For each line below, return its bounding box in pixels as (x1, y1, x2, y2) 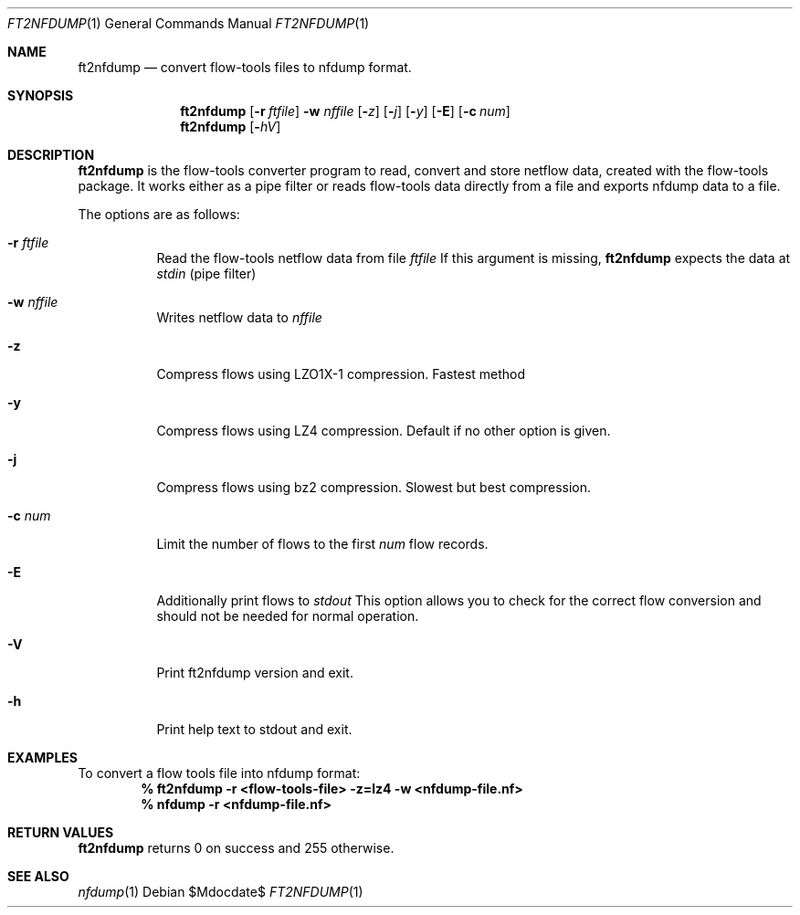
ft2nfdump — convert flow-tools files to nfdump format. (78, 59, 412, 75)
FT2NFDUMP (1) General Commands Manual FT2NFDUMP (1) (7, 16, 370, 31)
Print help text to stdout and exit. (156, 721, 353, 737)
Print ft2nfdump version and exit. (156, 665, 353, 680)
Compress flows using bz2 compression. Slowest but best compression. (156, 479, 592, 495)
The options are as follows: (78, 206, 240, 222)
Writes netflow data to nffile (156, 310, 322, 325)
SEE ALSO (7, 868, 69, 884)
